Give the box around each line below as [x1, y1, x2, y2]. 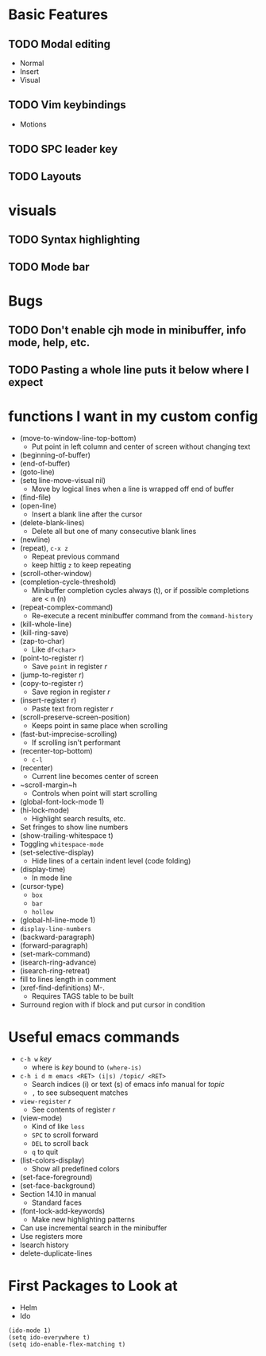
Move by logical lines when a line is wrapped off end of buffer [31, 484, 234, 494]
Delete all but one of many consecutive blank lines [31, 527, 197, 536]
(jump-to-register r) [19, 670, 85, 680]
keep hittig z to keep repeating [31, 560, 132, 570]
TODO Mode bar [8, 260, 90, 274]
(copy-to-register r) [19, 679, 84, 688]
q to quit [31, 1148, 59, 1157]
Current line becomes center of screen [31, 772, 159, 781]
